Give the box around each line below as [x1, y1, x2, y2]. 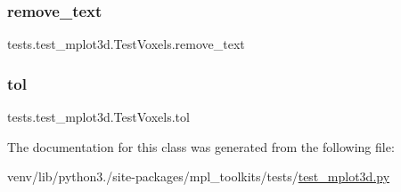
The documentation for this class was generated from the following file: [7, 137, 395, 156]
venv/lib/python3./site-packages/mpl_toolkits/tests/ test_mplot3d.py [7, 167, 390, 186]
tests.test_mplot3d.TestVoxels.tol [7, 108, 190, 126]
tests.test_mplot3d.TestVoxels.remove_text [7, 35, 245, 53]
